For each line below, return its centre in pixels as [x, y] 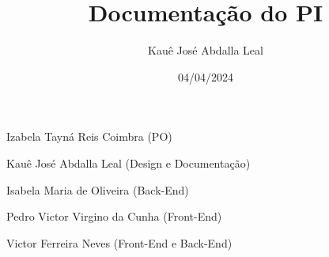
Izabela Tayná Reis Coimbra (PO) [89, 136]
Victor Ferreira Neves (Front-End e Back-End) [119, 242]
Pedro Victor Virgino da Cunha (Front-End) [114, 216]
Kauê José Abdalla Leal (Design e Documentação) [129, 163]
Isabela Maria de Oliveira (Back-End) [98, 189]
